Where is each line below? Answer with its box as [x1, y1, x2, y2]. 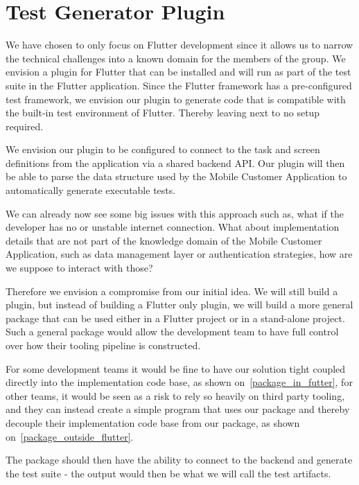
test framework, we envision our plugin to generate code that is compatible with [6, 91, 346, 106]
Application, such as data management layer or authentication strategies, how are [6, 247, 353, 261]
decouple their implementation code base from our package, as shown [6, 415, 300, 430]
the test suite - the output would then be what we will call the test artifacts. [6, 466, 331, 480]
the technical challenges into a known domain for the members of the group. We [6, 51, 346, 65]
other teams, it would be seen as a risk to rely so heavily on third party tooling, [6, 388, 345, 403]
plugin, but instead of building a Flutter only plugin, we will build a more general [6, 297, 353, 312]
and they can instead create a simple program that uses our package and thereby [6, 402, 350, 416]
